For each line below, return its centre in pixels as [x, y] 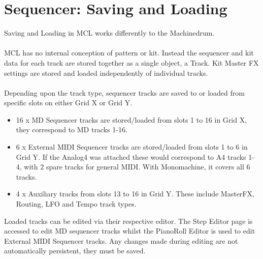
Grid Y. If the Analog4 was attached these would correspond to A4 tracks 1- [135, 156]
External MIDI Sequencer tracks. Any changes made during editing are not [121, 240]
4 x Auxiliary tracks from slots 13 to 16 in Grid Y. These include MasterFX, [135, 194]
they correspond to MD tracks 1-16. [72, 129]
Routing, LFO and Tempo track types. [76, 204]
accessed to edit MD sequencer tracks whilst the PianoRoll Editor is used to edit [130, 231]
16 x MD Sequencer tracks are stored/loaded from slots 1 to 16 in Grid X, [131, 119]
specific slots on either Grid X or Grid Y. [68, 103]
